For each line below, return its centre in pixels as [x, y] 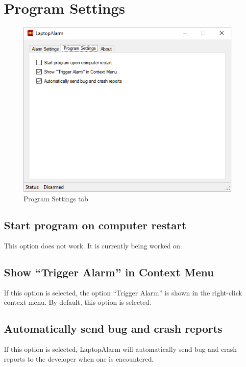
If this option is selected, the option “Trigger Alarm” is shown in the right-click [123, 292]
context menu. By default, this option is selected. [78, 302]
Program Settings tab [56, 198]
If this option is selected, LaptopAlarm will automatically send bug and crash [121, 349]
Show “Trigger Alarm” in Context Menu [109, 272]
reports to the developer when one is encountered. [79, 358]
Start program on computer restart [95, 225]
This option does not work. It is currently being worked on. [93, 245]
